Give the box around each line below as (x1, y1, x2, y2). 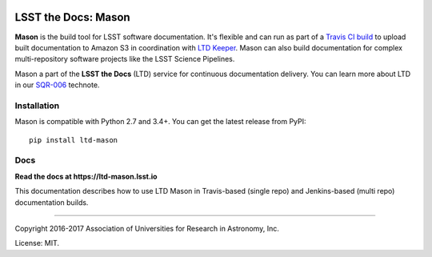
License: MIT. (14, 239, 60, 248)
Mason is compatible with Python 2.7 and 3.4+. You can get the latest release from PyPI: (14, 117, 307, 126)
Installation (14, 100, 60, 111)
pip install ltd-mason (29, 135, 118, 144)
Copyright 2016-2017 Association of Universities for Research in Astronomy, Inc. (14, 223, 279, 233)
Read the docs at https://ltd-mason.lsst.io (14, 171, 158, 181)
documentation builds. (14, 197, 89, 207)
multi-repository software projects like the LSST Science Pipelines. (14, 54, 235, 64)
